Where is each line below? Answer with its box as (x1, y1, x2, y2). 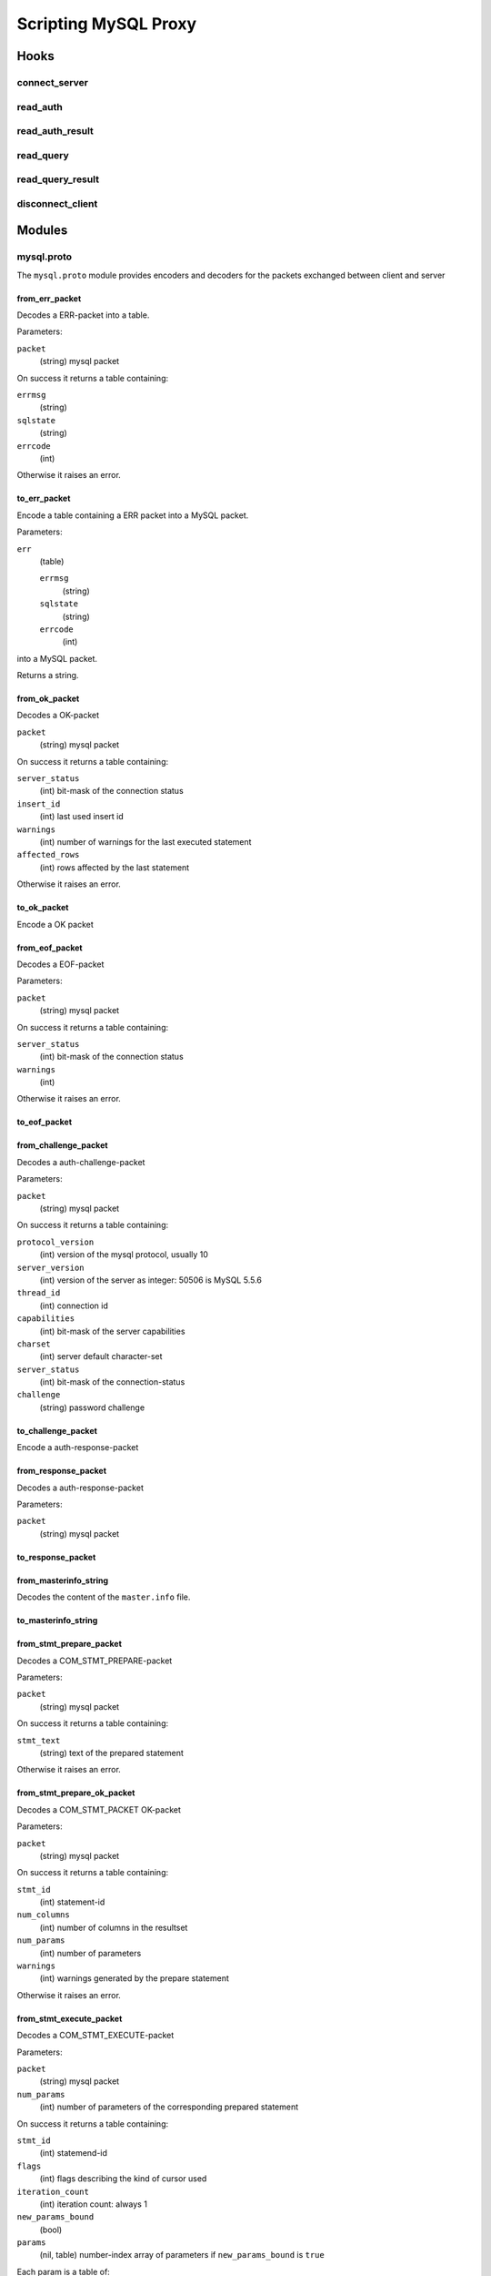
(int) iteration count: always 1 (39, 2199, 147, 2210)
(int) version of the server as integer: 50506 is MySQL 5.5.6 (39, 1275, 263, 1285)
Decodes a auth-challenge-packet (16, 1156, 145, 1167)
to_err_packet (16, 493, 71, 504)
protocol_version (16, 1236, 95, 1247)
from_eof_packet (16, 942, 83, 953)
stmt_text (16, 1735, 61, 1745)
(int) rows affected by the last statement (39, 861, 190, 873)
